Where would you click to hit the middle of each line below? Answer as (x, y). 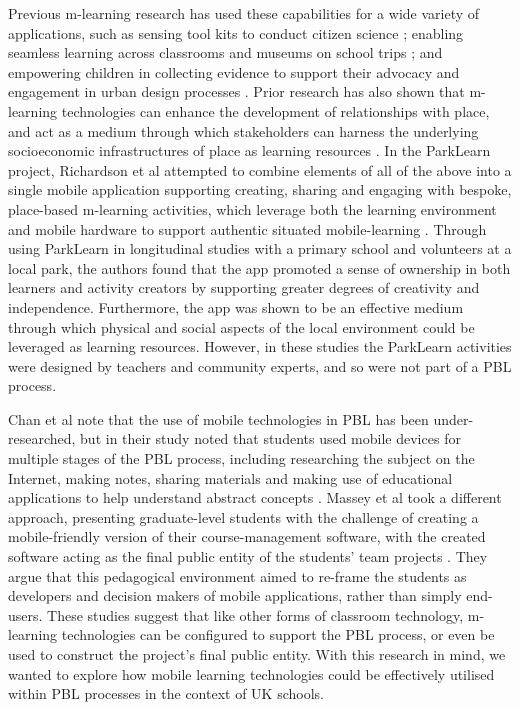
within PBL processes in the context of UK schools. (166, 693)
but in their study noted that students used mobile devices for (270, 438)
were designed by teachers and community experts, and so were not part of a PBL (260, 365)
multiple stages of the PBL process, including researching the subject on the (241, 458)
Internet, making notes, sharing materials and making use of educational (230, 477)
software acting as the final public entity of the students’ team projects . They (248, 556)
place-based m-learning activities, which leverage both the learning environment (252, 208)
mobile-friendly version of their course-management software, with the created (247, 536)
